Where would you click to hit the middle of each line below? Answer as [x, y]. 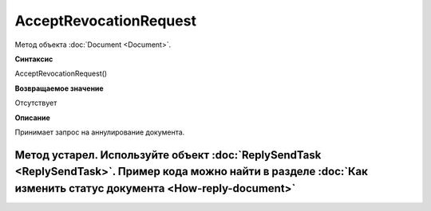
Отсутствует [36, 103]
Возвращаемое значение [59, 88]
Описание [33, 117]
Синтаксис [34, 59]
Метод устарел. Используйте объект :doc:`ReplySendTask [168, 155]
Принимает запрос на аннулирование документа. [100, 132]
